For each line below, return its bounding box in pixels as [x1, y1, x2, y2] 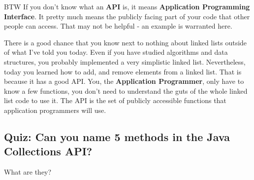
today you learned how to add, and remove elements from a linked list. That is [4, 66, 242, 76]
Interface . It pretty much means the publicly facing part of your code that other [4, 11, 250, 21]
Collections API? [4, 144, 93, 159]
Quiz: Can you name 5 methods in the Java [4, 129, 230, 144]
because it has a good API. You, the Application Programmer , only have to [4, 76, 244, 86]
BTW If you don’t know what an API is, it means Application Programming [4, 1, 250, 11]
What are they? [4, 167, 52, 177]
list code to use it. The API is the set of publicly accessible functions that [4, 95, 226, 106]
